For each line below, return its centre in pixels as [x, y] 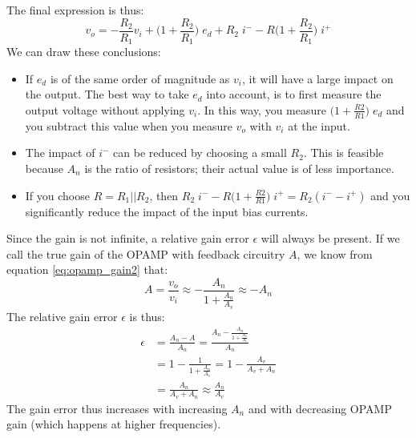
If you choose [57, 195]
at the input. [319, 125]
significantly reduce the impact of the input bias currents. [167, 211]
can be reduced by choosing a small [200, 153]
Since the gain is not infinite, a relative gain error [128, 238]
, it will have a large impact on [318, 78]
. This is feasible [343, 153]
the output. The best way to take [107, 94]
